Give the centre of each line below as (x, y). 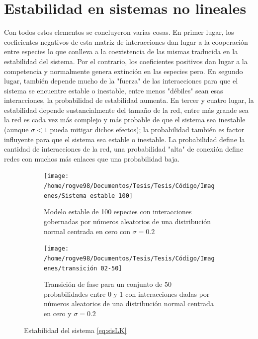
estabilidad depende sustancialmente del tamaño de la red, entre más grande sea (126, 110)
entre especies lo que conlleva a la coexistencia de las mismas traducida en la (121, 51)
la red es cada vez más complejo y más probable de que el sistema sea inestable (125, 120)
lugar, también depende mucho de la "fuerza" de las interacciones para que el (121, 81)
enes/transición (71, 268)
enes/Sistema (65, 196)
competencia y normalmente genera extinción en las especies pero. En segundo (124, 71)
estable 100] (111, 196)
